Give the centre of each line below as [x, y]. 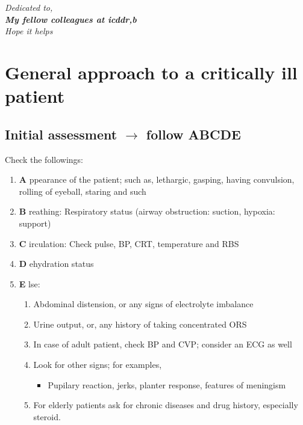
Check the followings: [44, 159]
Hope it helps [29, 31]
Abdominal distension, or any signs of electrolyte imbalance [143, 304]
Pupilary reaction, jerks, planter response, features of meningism [167, 384]
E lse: [30, 283]
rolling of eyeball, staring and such [83, 191]
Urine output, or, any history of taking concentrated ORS [140, 324]
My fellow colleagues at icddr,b [71, 19]
